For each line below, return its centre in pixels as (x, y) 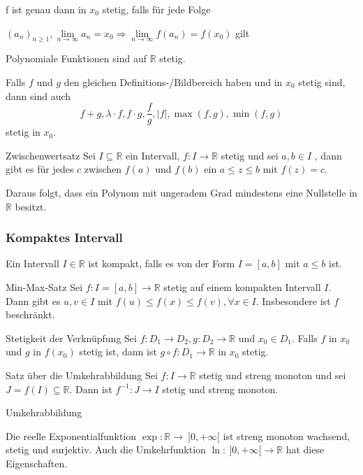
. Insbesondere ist (293, 300)
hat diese (305, 449)
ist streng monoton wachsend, (287, 435)
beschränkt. (30, 314)
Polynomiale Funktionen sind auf (76, 58)
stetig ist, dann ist (118, 352)
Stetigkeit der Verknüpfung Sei (71, 338)
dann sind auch (38, 95)
